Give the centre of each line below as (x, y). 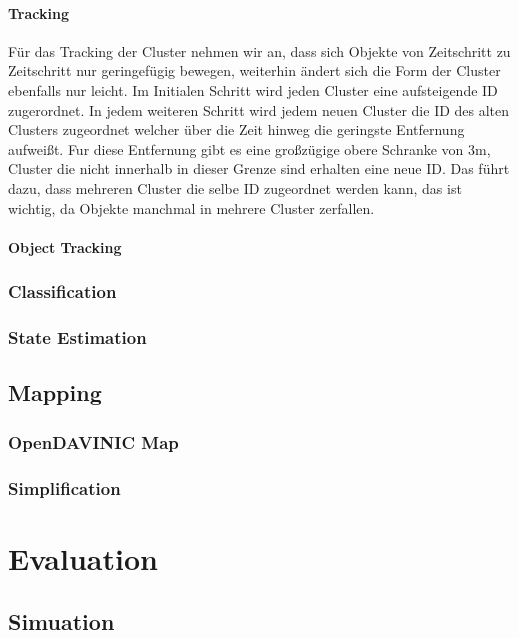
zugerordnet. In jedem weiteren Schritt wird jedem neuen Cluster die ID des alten (259, 109)
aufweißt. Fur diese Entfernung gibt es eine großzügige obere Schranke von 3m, (249, 148)
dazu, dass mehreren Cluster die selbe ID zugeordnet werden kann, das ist (235, 187)
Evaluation (83, 557)
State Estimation (77, 337)
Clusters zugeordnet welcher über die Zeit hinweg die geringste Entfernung (236, 129)
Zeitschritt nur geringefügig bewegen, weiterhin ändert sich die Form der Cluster (254, 70)
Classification (62, 291)
